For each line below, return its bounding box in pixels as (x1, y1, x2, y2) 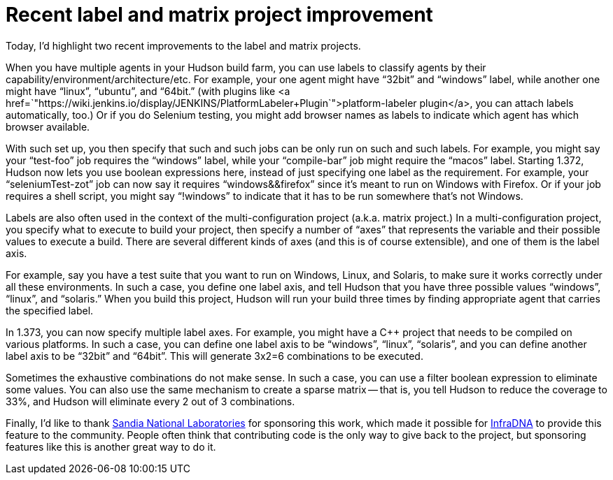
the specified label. (6, 304, 94, 317)
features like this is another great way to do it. (6, 440, 216, 453)
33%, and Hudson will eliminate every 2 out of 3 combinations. (6, 395, 295, 407)
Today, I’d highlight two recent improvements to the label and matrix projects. (6, 39, 361, 52)
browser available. (6, 120, 90, 133)
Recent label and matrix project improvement (6, 3, 433, 27)
